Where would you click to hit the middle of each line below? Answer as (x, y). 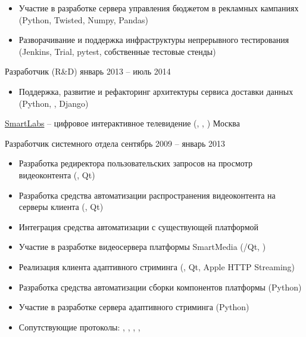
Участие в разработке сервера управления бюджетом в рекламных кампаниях (159, 8)
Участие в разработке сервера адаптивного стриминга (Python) (134, 307)
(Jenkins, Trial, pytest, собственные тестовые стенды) (117, 51)
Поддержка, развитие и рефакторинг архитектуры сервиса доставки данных (156, 91)
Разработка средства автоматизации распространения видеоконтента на (147, 195)
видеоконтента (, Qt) (57, 174)
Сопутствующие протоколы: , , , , (79, 327)
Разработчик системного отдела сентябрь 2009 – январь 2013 (115, 143)
